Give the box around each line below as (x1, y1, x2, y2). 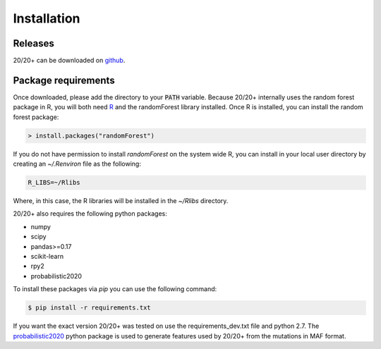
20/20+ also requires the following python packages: (13, 209, 167, 218)
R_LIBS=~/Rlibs (28, 178, 80, 187)
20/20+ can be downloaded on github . (13, 56, 126, 65)
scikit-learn (30, 252, 64, 261)
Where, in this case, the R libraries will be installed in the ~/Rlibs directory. (13, 197, 229, 205)
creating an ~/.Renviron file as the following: (13, 159, 141, 169)
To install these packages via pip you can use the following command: (13, 285, 217, 293)
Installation (13, 11, 80, 26)
